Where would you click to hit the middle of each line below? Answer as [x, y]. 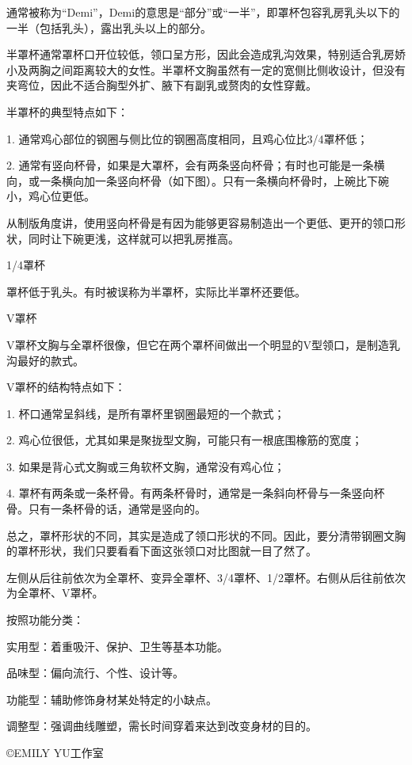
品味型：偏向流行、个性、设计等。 [95, 673]
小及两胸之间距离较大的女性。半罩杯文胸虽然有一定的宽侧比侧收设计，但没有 [206, 69]
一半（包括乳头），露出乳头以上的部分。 [109, 27]
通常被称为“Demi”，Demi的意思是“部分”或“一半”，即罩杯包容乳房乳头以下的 [203, 12]
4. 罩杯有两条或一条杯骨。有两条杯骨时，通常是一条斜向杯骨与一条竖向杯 [196, 493]
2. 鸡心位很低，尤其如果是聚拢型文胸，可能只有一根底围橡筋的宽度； [185, 440]
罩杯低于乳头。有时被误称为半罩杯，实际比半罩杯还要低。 [156, 291]
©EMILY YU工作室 [55, 752]
